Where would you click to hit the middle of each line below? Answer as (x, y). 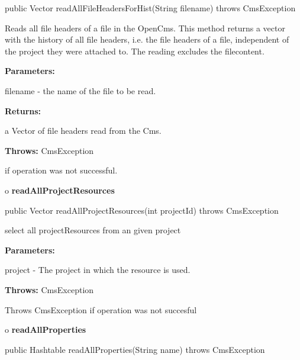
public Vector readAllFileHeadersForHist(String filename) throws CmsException (150, 8)
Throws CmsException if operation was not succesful (101, 309)
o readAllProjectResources (60, 190)
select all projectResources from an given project (93, 230)
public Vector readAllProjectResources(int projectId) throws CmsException (142, 210)
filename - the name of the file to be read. (80, 90)
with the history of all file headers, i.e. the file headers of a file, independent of (147, 39)
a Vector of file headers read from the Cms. (83, 131)
